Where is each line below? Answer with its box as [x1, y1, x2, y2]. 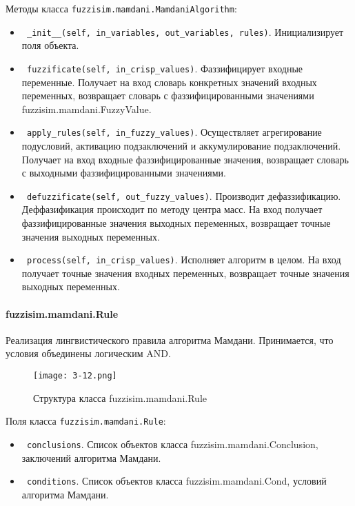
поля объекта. [21, 38, 79, 52]
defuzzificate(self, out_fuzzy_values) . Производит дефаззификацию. [26, 188, 341, 203]
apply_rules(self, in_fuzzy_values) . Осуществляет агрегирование [26, 125, 322, 139]
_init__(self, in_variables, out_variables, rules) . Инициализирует [26, 24, 344, 39]
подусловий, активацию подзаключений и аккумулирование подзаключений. [21, 139, 341, 152]
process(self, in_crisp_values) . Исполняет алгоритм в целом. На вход [26, 252, 341, 267]
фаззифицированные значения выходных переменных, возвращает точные [21, 216, 331, 230]
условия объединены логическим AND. [6, 346, 171, 361]
